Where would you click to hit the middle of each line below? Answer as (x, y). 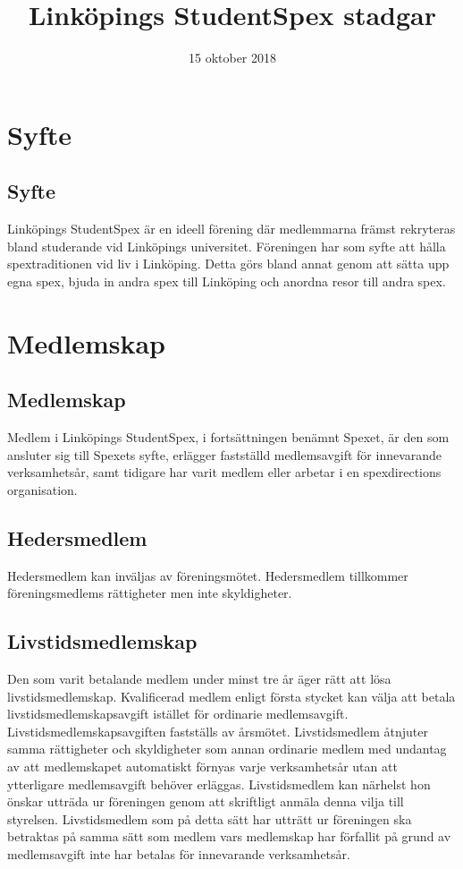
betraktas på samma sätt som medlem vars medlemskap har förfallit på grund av (229, 836)
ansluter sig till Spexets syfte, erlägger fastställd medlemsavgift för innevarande (225, 454)
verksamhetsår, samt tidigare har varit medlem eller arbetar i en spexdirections (224, 472)
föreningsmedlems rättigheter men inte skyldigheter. (150, 593)
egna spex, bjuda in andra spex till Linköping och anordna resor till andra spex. (227, 281)
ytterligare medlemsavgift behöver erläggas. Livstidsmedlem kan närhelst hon (219, 784)
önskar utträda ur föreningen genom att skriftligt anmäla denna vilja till (206, 801)
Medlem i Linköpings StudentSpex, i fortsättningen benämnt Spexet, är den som (228, 437)
